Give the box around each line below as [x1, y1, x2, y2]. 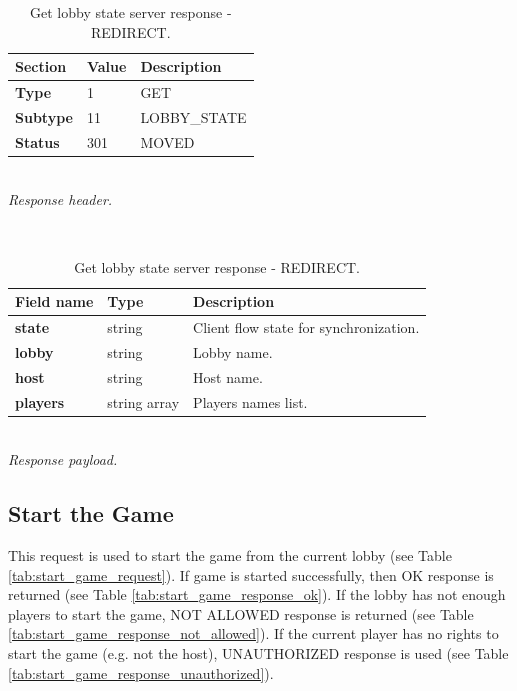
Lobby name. [193, 341, 273, 362]
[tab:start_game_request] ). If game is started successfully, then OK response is [8, 564, 494, 585]
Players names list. [193, 391, 308, 412]
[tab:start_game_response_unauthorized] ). [8, 662, 274, 683]
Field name [15, 291, 94, 312]
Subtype [15, 106, 73, 127]
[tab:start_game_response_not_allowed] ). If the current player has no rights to [8, 623, 499, 644]
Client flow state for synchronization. [193, 317, 420, 338]
